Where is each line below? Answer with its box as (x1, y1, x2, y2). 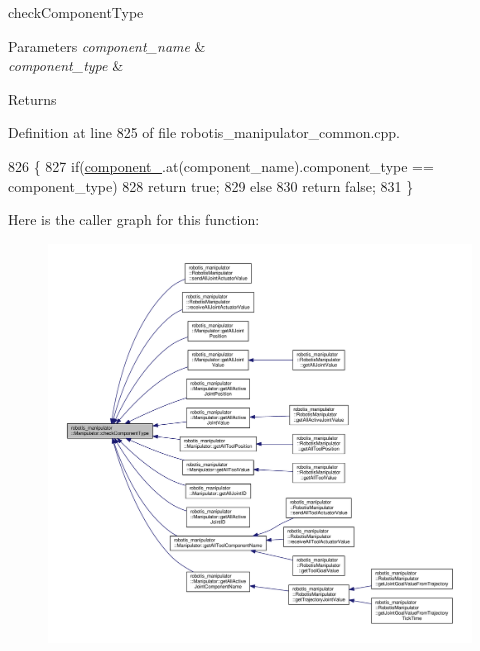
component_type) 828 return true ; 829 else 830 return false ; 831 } (8, 175, 414, 196)
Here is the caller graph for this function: (8, 209, 260, 230)
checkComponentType (8, 2, 144, 22)
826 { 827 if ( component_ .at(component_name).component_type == (8, 155, 434, 176)
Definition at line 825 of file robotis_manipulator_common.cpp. (8, 122, 401, 143)
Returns (8, 88, 57, 109)
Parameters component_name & (8, 35, 206, 56)
